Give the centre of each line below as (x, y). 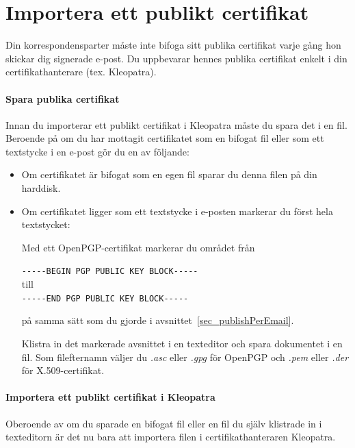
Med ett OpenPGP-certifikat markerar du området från (138, 247)
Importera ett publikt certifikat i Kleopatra (110, 397)
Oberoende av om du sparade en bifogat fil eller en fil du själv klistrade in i (164, 423)
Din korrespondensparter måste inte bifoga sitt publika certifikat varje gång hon (173, 45)
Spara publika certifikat (63, 98)
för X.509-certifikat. (63, 370)
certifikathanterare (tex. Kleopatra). (81, 72)
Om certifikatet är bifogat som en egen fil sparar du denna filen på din (169, 174)
